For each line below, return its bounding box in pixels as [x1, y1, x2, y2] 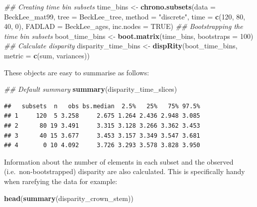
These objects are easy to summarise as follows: [4, 67, 149, 77]
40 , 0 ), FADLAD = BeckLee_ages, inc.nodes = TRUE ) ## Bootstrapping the [4, 21, 243, 31]
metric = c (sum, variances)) [4, 50, 90, 60]
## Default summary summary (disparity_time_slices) [4, 84, 177, 94]
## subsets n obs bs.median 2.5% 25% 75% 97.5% [4, 102, 200, 110]
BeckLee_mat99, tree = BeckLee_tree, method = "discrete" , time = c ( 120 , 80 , [4, 11, 246, 21]
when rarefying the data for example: [4, 176, 118, 186]
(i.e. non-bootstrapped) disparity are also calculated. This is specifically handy [4, 166, 245, 177]
